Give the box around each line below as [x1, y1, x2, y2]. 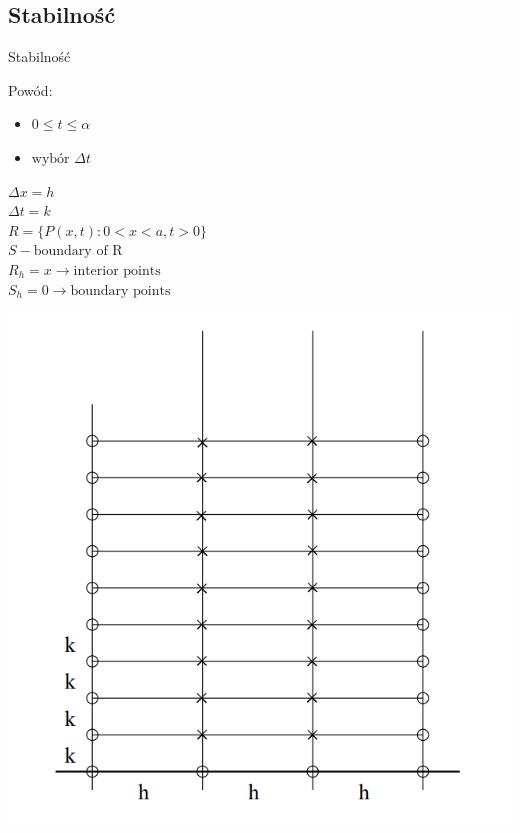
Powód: [8, 79, 53, 100]
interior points [73, 263, 161, 278]
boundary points [70, 283, 171, 298]
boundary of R [33, 244, 123, 259]
